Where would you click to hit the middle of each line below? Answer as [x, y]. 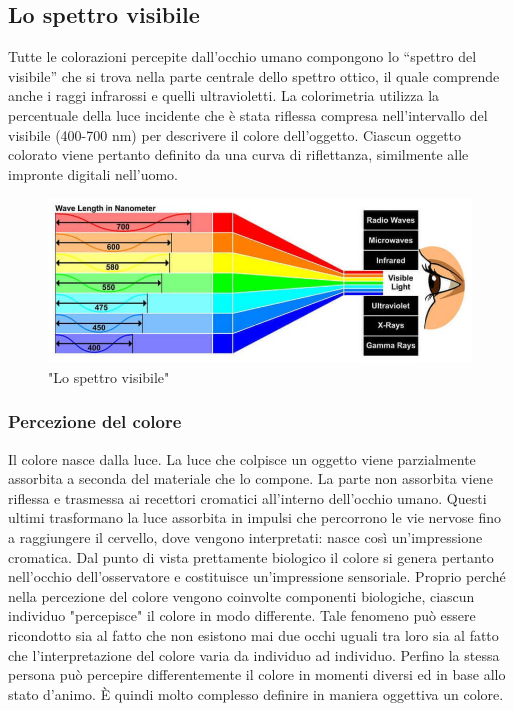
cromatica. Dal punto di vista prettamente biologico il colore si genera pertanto [251, 556]
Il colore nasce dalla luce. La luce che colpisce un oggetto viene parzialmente [242, 458]
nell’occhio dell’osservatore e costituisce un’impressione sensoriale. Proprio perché [257, 576]
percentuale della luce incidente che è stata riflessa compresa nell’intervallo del [248, 114]
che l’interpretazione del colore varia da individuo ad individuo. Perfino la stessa [254, 654]
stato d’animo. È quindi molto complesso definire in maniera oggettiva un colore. [256, 693]
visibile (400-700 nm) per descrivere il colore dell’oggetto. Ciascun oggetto [235, 134]
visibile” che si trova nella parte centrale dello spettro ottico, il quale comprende [254, 75]
